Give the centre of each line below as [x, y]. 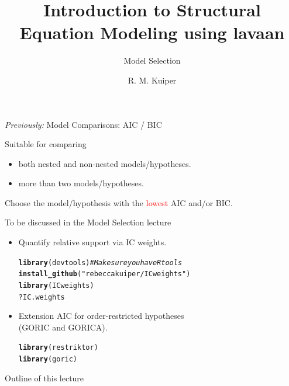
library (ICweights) [56, 285]
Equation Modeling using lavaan [152, 32]
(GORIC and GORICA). [63, 327]
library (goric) [48, 359]
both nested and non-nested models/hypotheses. [105, 163]
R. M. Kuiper [152, 80]
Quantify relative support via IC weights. [92, 242]
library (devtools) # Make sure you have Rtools [100, 262]
